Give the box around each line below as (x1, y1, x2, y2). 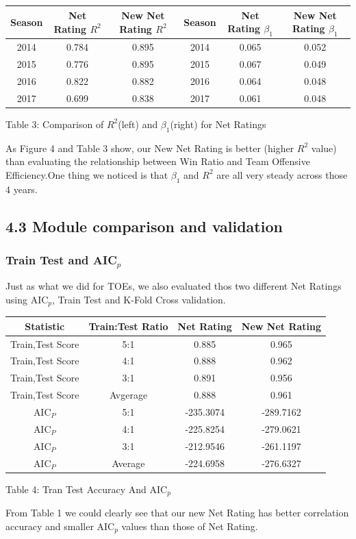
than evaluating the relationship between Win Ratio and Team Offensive (5, 154, 310, 168)
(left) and (118, 116, 158, 131)
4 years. (5, 181, 38, 196)
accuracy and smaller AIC (5, 518, 115, 533)
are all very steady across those (216, 167, 348, 181)
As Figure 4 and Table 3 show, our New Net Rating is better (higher (5, 140, 294, 155)
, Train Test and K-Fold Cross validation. (52, 292, 226, 306)
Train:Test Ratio (88, 318, 168, 333)
